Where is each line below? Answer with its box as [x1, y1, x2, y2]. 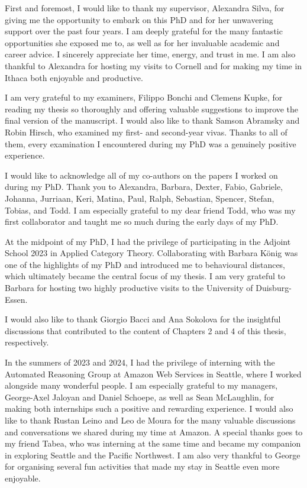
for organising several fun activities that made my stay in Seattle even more [5, 460, 280, 473]
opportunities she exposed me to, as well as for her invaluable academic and [5, 36, 280, 49]
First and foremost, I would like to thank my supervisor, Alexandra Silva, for [5, 2, 285, 14]
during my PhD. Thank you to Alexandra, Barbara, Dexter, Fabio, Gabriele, [5, 180, 283, 193]
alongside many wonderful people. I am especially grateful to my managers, [5, 379, 278, 392]
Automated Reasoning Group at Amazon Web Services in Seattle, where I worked [5, 367, 302, 380]
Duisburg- [256, 282, 292, 294]
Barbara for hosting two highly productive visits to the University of [5, 282, 253, 294]
